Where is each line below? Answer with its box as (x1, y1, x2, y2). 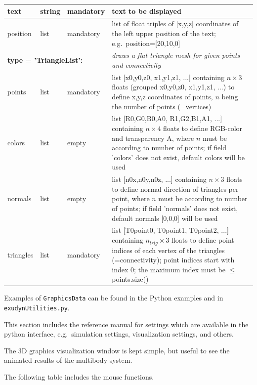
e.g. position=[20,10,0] (112, 38, 180, 48)
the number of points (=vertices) (112, 101, 212, 111)
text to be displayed (112, 5, 181, 16)
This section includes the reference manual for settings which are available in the (4, 319, 249, 329)
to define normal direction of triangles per (112, 183, 239, 194)
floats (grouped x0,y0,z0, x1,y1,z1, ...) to (112, 82, 235, 92)
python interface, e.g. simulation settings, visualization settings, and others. (4, 329, 234, 339)
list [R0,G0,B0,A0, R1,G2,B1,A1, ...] (112, 113, 222, 124)
